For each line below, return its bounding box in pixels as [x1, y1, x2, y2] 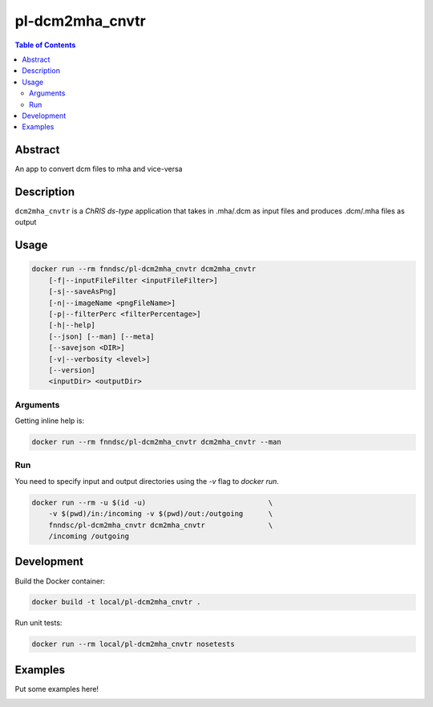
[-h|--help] [48, 321, 96, 330]
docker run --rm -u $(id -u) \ [31, 498, 273, 507]
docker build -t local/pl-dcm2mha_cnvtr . [31, 598, 201, 607]
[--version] [48, 366, 96, 375]
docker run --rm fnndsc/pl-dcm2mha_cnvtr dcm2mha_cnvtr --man [31, 437, 281, 447]
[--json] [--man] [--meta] [48, 331, 156, 341]
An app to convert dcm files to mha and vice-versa [14, 165, 183, 174]
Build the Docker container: [14, 576, 106, 586]
